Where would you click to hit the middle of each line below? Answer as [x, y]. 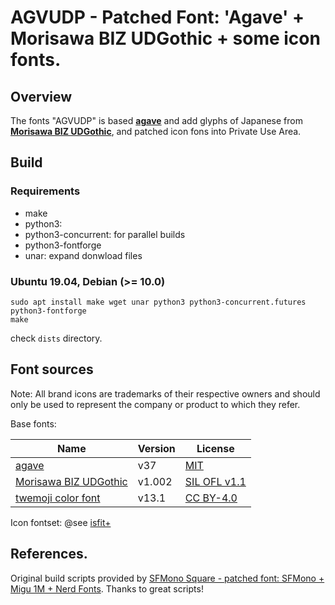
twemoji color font [58, 498]
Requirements [45, 191]
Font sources [52, 369]
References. [49, 554]
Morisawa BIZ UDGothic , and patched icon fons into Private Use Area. [156, 131]
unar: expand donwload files [83, 255]
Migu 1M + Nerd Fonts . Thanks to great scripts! [107, 588]
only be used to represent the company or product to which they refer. [155, 404]
